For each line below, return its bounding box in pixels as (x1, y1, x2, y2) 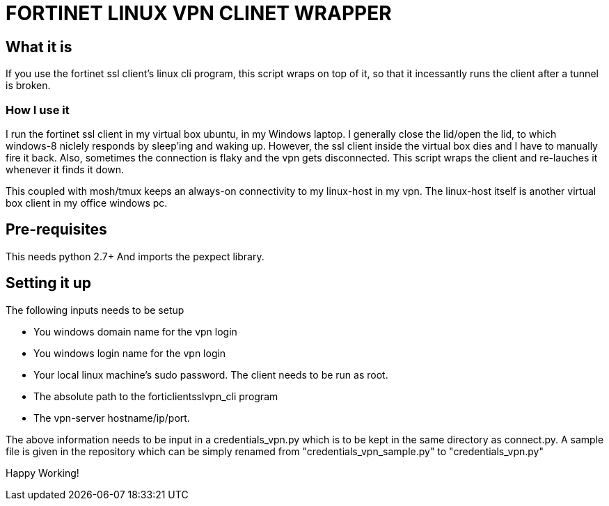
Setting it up (6, 274, 92, 292)
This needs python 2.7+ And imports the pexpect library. (6, 250, 264, 262)
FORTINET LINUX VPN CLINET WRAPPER (6, 1, 392, 25)
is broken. (6, 79, 51, 92)
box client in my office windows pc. (6, 196, 168, 209)
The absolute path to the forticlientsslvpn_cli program (33, 390, 278, 402)
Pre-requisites (6, 221, 107, 239)
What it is (6, 38, 72, 56)
